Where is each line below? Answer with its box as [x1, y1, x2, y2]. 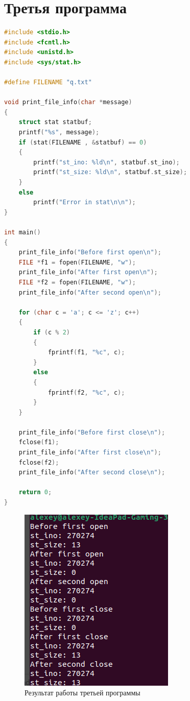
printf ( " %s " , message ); [18, 129, 100, 136]
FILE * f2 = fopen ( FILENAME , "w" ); [18, 278, 136, 286]
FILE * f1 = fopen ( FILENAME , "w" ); [18, 258, 136, 266]
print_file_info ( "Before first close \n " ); [18, 428, 165, 436]
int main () [4, 229, 41, 236]
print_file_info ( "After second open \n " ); [18, 288, 161, 296]
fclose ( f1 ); [18, 439, 59, 446]
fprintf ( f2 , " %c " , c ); [47, 389, 125, 396]
